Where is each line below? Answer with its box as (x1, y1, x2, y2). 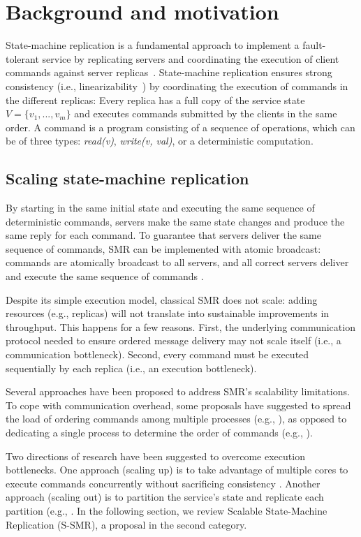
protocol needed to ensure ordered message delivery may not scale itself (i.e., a (6, 333, 341, 348)
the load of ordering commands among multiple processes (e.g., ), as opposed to (6, 411, 347, 426)
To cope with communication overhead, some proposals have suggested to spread (6, 397, 351, 412)
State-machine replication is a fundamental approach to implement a (6, 38, 300, 52)
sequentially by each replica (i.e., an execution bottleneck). (6, 360, 257, 375)
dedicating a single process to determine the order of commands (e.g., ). (6, 425, 313, 439)
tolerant (6, 51, 39, 66)
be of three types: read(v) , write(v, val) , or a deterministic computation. (6, 133, 314, 148)
